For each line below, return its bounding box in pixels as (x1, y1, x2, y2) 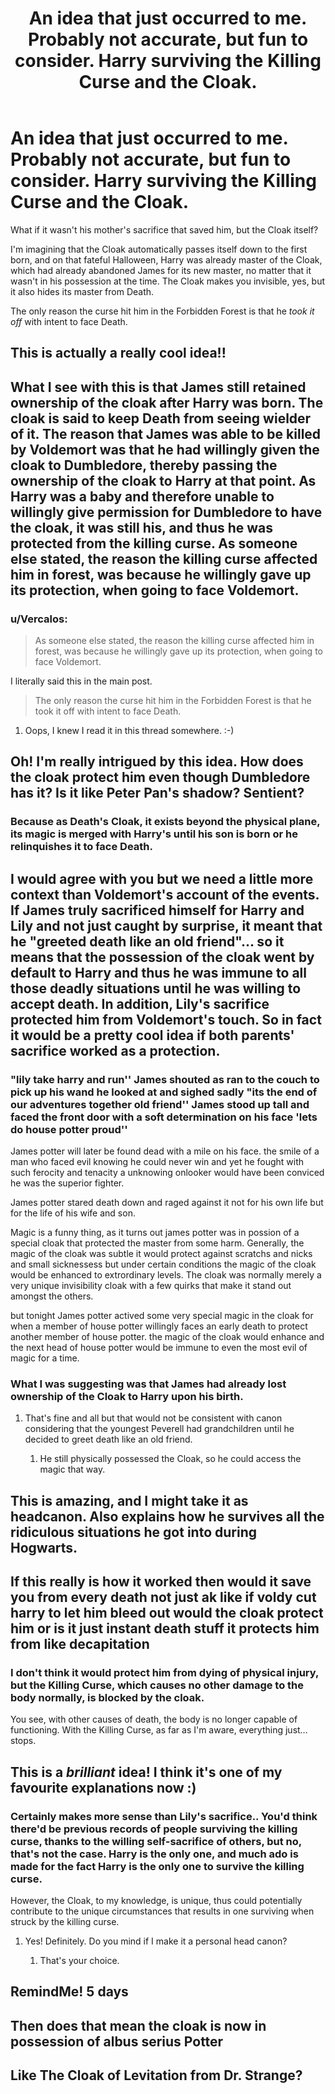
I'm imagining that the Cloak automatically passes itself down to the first (10, 243, 308, 255)
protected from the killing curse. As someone (10, 535, 298, 552)
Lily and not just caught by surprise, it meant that (10, 917, 323, 934)
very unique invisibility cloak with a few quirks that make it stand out (10, 1280, 292, 1292)
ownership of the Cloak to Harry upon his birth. (10, 1389, 244, 1403)
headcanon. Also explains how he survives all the (10, 1508, 325, 1525)
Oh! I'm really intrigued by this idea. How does (10, 753, 304, 771)
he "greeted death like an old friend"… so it (10, 933, 285, 950)
